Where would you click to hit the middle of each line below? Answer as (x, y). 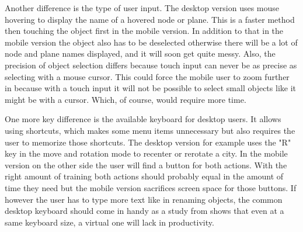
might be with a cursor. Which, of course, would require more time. (126, 99)
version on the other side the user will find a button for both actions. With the (146, 165)
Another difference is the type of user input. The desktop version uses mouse (142, 8)
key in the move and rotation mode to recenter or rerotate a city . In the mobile (146, 153)
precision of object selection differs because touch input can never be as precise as (151, 65)
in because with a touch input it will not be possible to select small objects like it (150, 88)
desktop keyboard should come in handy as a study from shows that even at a (144, 211)
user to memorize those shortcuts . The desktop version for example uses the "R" (148, 142)
